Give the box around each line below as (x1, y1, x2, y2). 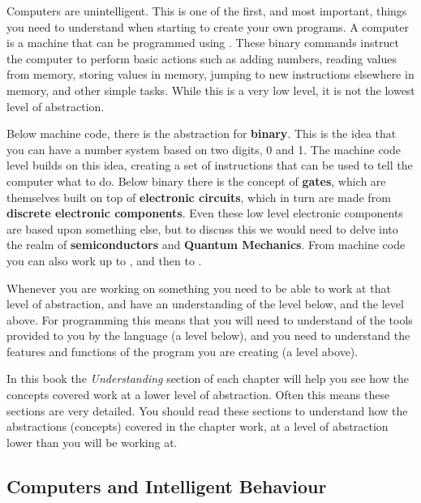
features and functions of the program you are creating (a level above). (6, 342, 359, 359)
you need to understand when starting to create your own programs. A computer (6, 18, 409, 35)
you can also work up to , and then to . (6, 251, 202, 269)
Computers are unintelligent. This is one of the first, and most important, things (6, 2, 407, 19)
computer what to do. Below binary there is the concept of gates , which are (6, 172, 386, 189)
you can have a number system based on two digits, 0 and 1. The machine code (6, 140, 402, 157)
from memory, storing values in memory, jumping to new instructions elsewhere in (6, 66, 415, 83)
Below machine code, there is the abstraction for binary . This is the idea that (6, 125, 397, 142)
